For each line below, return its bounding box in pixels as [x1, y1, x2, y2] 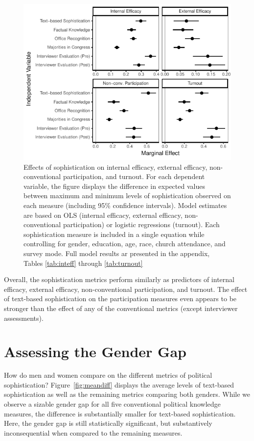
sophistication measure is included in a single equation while [23, 229, 205, 239]
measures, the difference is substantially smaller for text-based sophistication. [4, 408, 236, 418]
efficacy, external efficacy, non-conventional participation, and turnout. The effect [4, 284, 248, 294]
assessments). [4, 312, 44, 323]
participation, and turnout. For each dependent [63, 171, 205, 182]
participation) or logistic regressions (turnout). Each [63, 219, 220, 230]
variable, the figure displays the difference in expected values [23, 181, 205, 191]
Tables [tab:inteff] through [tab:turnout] [23, 258, 143, 268]
